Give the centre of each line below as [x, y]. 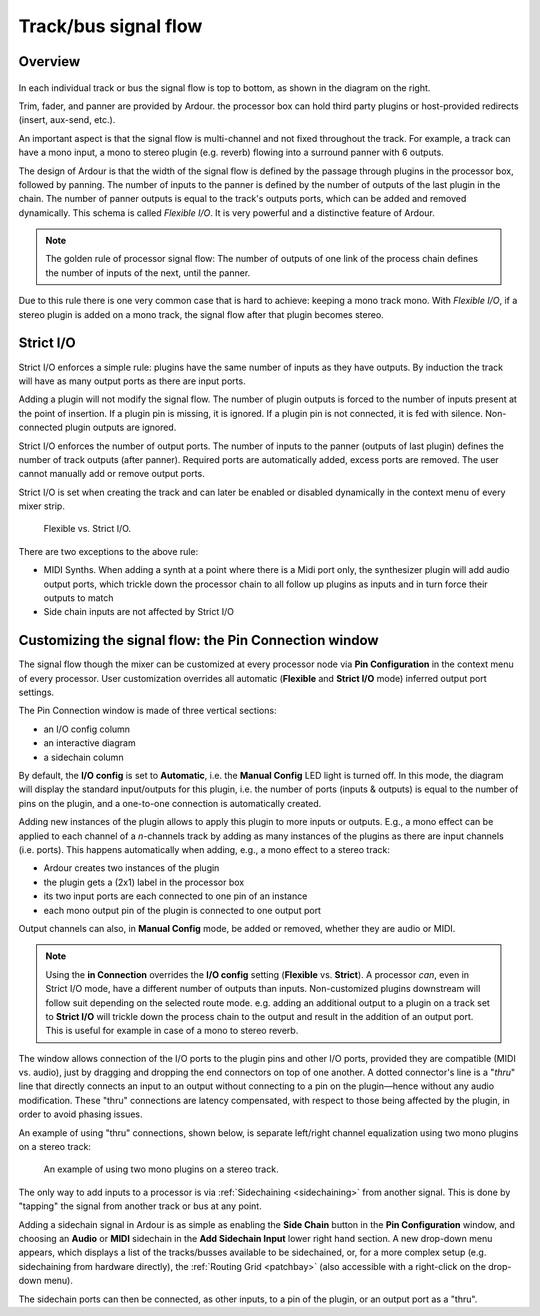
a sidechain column [83, 757]
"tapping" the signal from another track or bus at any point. [140, 1206]
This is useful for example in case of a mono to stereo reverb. [172, 1031]
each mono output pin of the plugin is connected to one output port [182, 910]
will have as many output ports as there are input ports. [132, 381]
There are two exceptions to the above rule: [108, 551]
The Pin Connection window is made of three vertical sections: [147, 711]
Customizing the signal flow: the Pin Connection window [198, 640]
